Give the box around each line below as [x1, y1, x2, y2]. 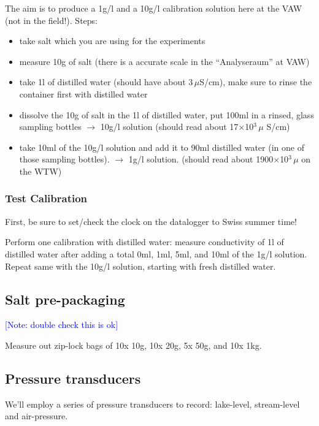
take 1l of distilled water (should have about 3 [19, 75, 193, 88]
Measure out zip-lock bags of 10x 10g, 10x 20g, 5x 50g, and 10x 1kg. [5, 338, 262, 351]
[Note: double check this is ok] [5, 318, 118, 331]
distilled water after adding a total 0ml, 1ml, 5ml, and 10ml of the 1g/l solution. [5, 247, 307, 260]
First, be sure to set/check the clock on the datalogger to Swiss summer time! [5, 215, 297, 227]
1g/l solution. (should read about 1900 [128, 153, 274, 165]
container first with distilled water [19, 87, 148, 100]
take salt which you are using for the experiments [19, 34, 206, 47]
